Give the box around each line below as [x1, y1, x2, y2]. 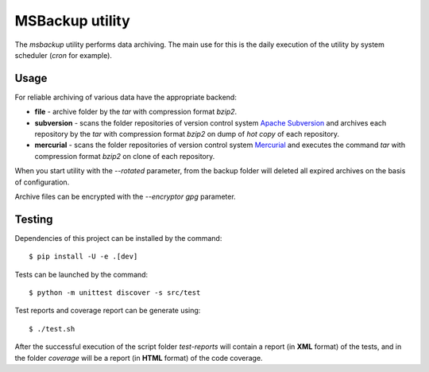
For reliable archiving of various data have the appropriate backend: [14, 92, 238, 102]
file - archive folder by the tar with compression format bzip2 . [34, 107, 238, 117]
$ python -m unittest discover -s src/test [29, 289, 201, 297]
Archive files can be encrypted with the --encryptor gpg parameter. [14, 192, 236, 201]
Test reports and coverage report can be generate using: [14, 306, 201, 316]
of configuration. [14, 177, 70, 187]
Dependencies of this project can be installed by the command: [14, 233, 222, 242]
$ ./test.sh [29, 324, 75, 333]
